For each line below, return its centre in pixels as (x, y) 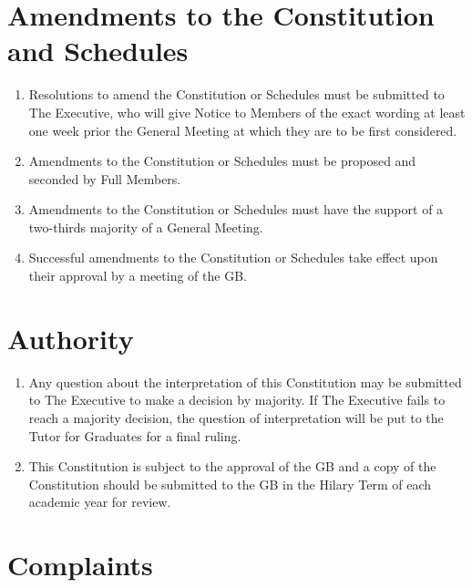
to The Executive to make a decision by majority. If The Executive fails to (237, 400)
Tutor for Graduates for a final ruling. (135, 435)
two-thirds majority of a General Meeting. (146, 227)
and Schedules (98, 51)
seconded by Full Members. (105, 178)
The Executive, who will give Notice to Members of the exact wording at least (247, 112)
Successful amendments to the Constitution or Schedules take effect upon (233, 258)
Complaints (80, 565)
